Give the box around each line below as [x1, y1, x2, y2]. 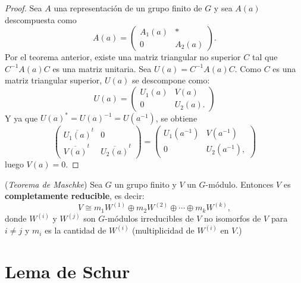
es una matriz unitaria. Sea [52, 62, 152, 74]
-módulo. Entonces [205, 178, 274, 190]
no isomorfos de [203, 212, 261, 225]
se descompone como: [132, 74, 210, 86]
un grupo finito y [114, 178, 177, 190]
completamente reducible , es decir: [5, 189, 145, 202]
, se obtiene [155, 111, 197, 124]
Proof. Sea [5, 2, 42, 14]
